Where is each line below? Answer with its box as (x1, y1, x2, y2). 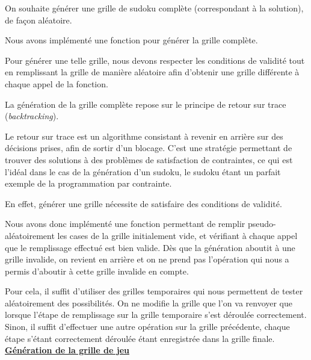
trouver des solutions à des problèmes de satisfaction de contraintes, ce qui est (5, 153, 293, 166)
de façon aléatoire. (5, 13, 72, 26)
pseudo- (247, 217, 276, 230)
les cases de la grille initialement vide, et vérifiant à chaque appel (57, 229, 298, 241)
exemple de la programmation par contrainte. (5, 177, 172, 190)
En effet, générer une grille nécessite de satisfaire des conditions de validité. (5, 197, 282, 209)
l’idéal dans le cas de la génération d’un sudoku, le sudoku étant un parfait (5, 165, 281, 178)
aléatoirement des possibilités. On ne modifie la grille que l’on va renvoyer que (5, 296, 293, 309)
